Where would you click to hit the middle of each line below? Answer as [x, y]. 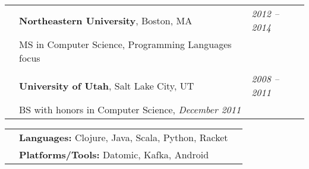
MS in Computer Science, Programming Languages [125, 44]
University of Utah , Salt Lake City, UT [107, 85]
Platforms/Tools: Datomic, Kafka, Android [114, 154]
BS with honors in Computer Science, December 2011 [130, 109]
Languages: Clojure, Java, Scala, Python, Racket [124, 137]
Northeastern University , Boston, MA [106, 20]
